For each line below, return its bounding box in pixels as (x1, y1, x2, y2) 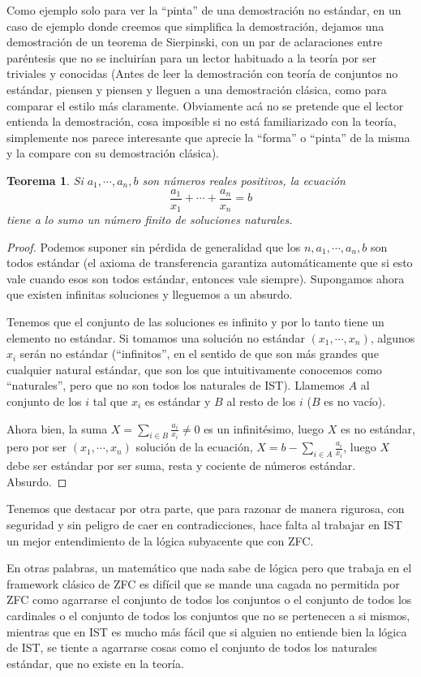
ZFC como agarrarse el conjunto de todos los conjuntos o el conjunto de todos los (6, 591, 412, 608)
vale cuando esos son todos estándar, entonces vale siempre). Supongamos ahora (6, 270, 405, 287)
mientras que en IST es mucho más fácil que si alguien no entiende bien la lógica (6, 623, 407, 640)
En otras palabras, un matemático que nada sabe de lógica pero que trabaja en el (6, 559, 412, 576)
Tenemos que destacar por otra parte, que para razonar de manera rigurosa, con (6, 500, 405, 517)
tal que (92, 392, 128, 409)
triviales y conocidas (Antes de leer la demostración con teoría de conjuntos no (6, 65, 398, 82)
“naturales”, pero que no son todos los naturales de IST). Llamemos (6, 377, 345, 394)
